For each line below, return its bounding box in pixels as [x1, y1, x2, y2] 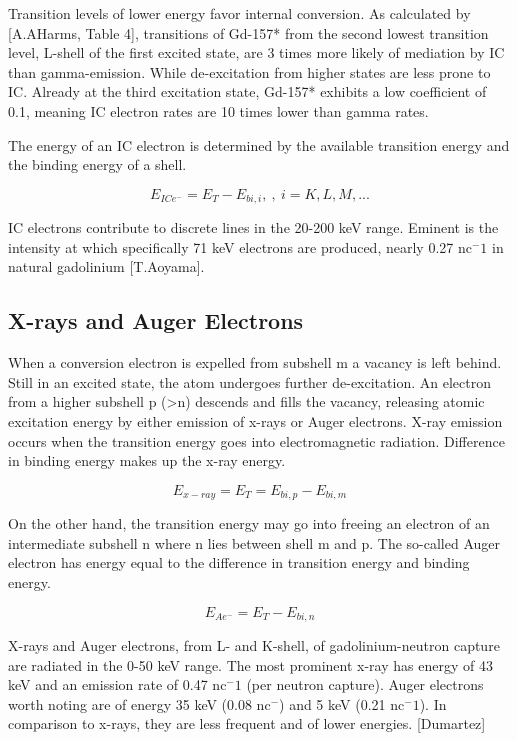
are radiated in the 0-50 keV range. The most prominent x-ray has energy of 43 [8, 654, 493, 675]
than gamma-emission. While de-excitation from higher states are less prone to [8, 61, 491, 82]
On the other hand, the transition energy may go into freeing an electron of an [8, 513, 490, 534]
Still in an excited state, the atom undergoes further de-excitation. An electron [8, 371, 491, 392]
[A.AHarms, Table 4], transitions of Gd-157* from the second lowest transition [8, 22, 489, 43]
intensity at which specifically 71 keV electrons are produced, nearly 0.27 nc [8, 236, 472, 257]
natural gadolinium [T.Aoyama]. [8, 256, 205, 277]
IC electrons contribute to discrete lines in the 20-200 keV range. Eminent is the [8, 217, 499, 238]
